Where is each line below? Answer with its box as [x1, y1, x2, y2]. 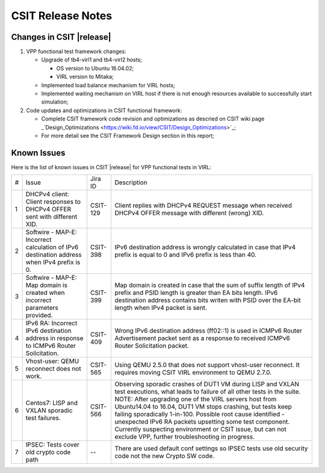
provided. [25, 311, 53, 320]
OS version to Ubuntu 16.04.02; [56, 64, 134, 72]
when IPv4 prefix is [25, 258, 81, 267]
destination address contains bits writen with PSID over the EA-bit [114, 296, 301, 305]
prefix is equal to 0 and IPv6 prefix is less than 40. [114, 250, 257, 259]
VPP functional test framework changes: [26, 48, 126, 55]
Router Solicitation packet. [114, 342, 190, 350]
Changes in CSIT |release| [11, 32, 111, 42]
